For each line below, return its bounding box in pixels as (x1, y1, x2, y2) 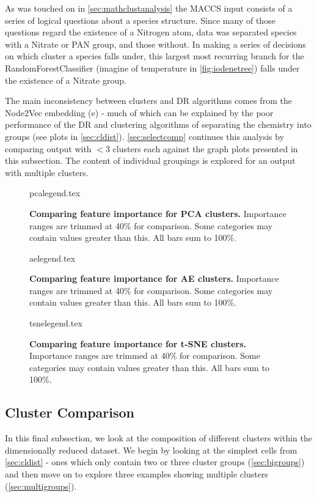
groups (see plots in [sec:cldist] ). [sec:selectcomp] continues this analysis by (5, 130, 285, 142)
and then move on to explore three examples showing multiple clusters (5, 468, 268, 480)
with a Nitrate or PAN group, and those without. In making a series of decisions (5, 37, 306, 50)
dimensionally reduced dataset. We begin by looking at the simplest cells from (5, 443, 297, 456)
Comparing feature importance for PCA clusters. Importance (29, 207, 286, 219)
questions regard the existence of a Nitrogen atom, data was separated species (5, 26, 297, 39)
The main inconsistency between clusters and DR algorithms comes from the (5, 94, 292, 107)
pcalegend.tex (29, 186, 81, 199)
